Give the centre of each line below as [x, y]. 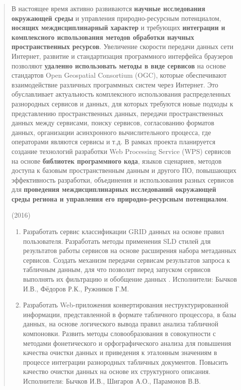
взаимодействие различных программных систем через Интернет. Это [115, 84]
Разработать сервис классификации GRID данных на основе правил [124, 231]
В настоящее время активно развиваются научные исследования [108, 8]
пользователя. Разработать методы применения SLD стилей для [117, 241]
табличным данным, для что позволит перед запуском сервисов [117, 269]
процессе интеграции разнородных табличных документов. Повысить [126, 362]
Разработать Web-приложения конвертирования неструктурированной [126, 305]
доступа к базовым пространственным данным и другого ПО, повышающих [124, 170]
